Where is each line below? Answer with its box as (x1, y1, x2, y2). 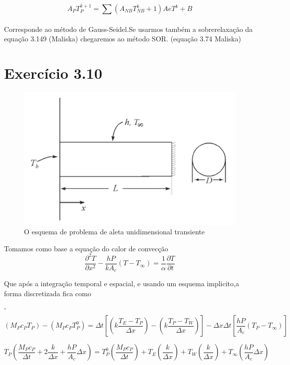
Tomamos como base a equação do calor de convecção (4, 243, 168, 253)
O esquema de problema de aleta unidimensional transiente (24, 226, 205, 237)
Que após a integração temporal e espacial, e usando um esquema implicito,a (4, 278, 239, 289)
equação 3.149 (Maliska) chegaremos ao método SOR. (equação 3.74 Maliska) (4, 33, 241, 44)
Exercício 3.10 (4, 62, 102, 83)
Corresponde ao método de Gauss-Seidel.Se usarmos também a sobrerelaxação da (4, 23, 253, 34)
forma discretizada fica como (4, 288, 91, 298)
